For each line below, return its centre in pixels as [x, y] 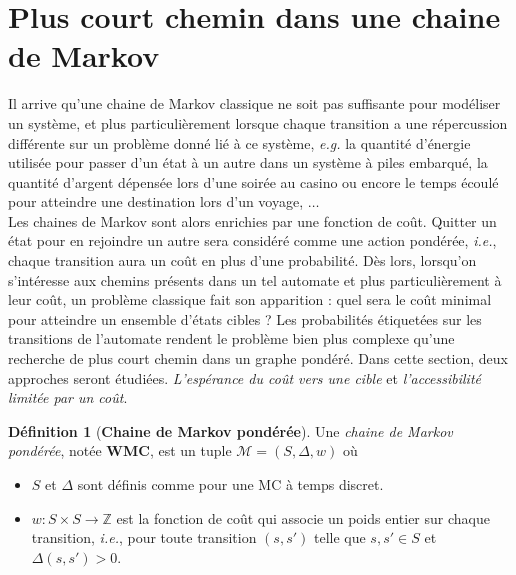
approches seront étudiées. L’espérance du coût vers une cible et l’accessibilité [245, 377]
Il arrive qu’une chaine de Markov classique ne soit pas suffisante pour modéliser [254, 103]
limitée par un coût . [68, 397]
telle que [339, 537]
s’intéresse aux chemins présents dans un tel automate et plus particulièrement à [255, 279]
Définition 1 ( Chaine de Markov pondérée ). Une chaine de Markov [230, 430]
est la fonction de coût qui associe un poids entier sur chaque [303, 517]
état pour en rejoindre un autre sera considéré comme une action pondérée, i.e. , [252, 240]
